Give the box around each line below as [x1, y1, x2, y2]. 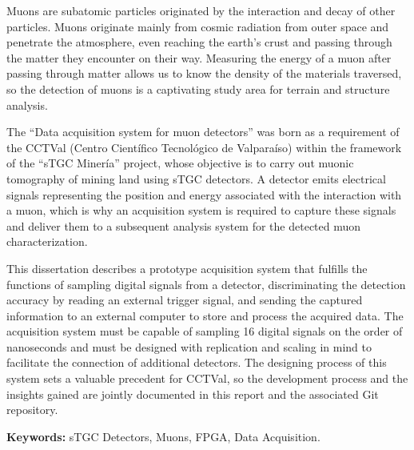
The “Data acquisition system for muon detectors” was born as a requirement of [6, 123, 400, 140]
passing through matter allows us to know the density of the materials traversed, [6, 65, 402, 82]
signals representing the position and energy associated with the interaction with [6, 186, 402, 203]
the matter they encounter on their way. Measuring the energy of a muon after [6, 49, 392, 66]
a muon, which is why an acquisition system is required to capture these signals [6, 202, 396, 219]
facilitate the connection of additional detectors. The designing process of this [6, 354, 387, 371]
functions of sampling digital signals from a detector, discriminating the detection [6, 275, 406, 292]
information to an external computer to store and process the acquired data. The [6, 307, 404, 323]
